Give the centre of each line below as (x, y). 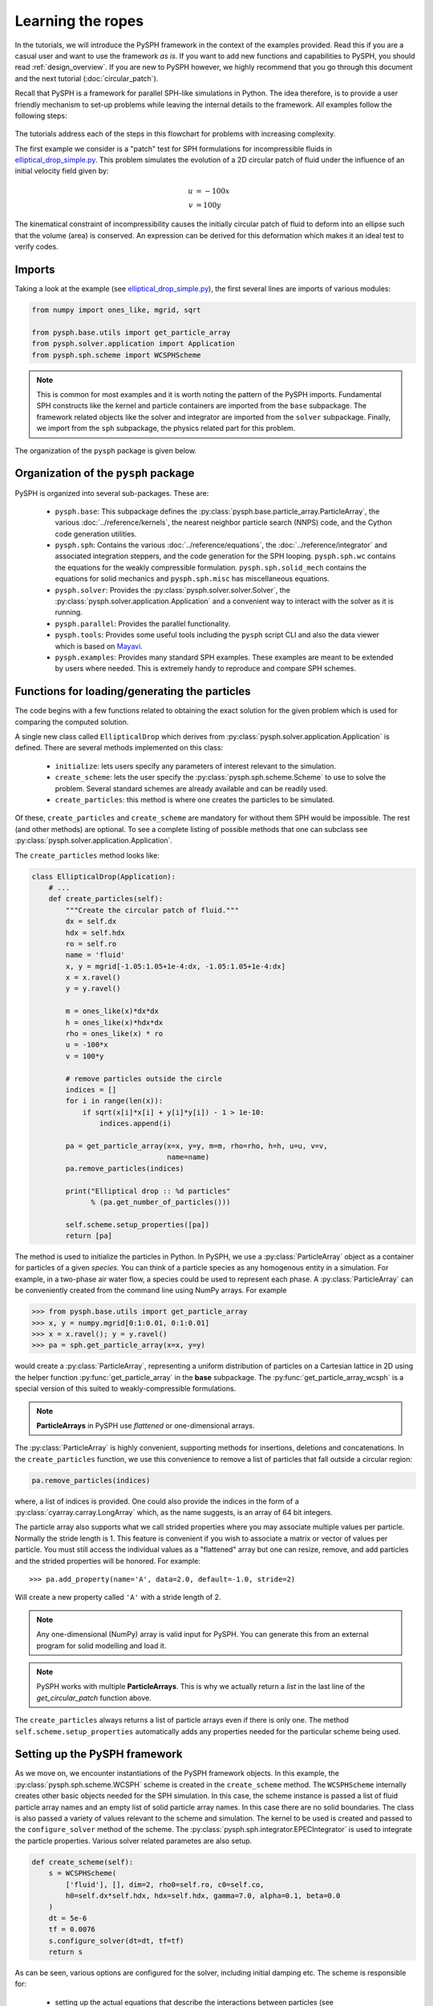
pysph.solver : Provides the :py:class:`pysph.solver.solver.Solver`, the (172, 590)
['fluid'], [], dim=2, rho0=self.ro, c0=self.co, (165, 1884)
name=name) (188, 1157)
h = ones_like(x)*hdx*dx (114, 1022)
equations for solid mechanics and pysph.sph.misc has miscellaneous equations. (192, 579)
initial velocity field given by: (62, 171)
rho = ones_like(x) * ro (114, 1034)
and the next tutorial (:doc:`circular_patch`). (87, 78)
